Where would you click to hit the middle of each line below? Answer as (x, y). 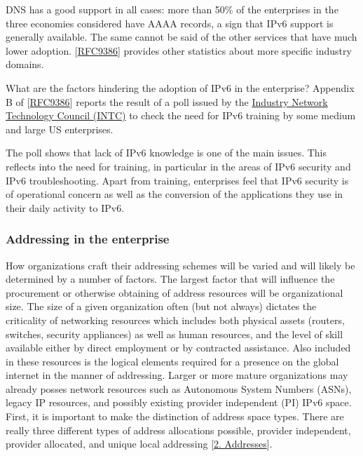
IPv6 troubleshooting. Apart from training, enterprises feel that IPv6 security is (177, 180)
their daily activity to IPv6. (65, 207)
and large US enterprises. (60, 129)
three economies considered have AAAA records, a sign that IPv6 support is (170, 23)
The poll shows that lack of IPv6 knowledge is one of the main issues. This (166, 153)
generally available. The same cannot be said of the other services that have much (181, 37)
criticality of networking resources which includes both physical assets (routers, (175, 320)
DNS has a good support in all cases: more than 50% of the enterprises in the (172, 9)
